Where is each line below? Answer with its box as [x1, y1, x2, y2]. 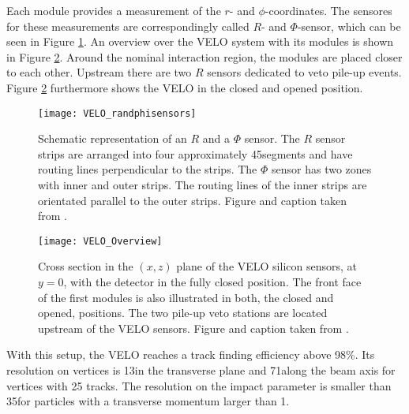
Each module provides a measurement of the [6, 2, 221, 18]
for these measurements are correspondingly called [6, 17, 250, 34]
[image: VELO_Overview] [38, 235, 163, 247]
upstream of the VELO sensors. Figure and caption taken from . [38, 319, 349, 336]
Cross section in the [38, 258, 133, 274]
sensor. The [244, 130, 300, 147]
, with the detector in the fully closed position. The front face [63, 274, 362, 290]
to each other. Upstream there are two [6, 64, 192, 80]
